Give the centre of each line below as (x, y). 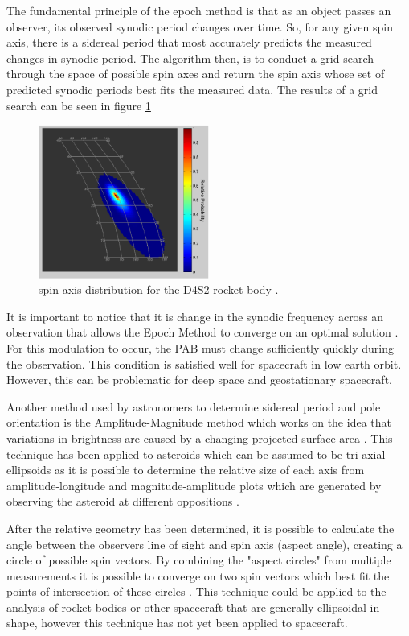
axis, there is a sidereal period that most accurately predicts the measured (189, 42)
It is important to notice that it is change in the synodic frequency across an (195, 316)
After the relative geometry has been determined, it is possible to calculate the (200, 528)
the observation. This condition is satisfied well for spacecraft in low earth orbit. (204, 363)
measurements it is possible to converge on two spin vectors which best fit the (198, 575)
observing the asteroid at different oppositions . (123, 501)
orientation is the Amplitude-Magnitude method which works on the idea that (199, 422)
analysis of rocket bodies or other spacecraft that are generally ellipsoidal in (193, 607)
